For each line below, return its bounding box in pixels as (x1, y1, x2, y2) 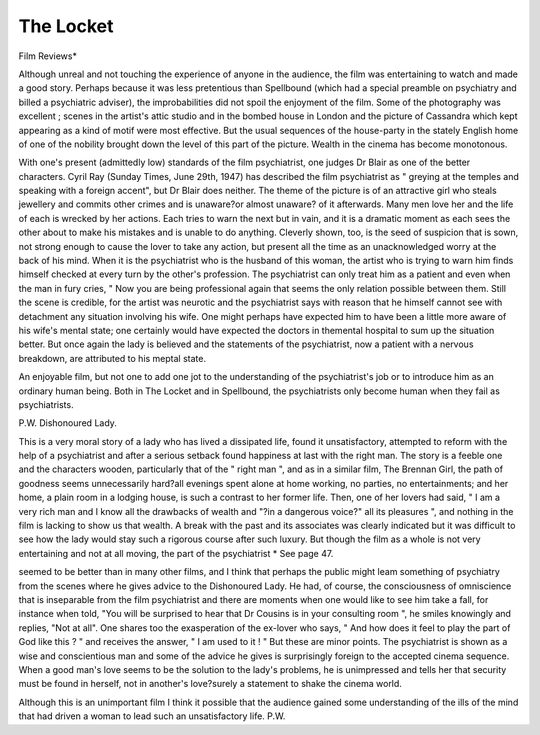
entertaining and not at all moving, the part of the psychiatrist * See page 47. (18, 547, 334, 559)
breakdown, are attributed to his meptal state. (18, 352, 207, 364)
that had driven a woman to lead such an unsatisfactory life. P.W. (18, 710, 286, 722)
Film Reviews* (18, 50, 77, 62)
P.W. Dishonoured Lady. (18, 417, 117, 429)
